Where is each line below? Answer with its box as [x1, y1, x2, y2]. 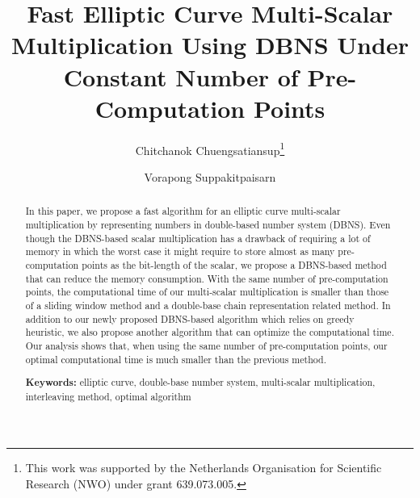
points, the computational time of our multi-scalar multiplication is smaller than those [25, 285, 389, 299]
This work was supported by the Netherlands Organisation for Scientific [25, 459, 382, 476]
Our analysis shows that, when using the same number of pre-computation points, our [25, 338, 388, 352]
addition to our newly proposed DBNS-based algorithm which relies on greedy [25, 312, 355, 325]
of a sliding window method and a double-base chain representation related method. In [25, 298, 391, 312]
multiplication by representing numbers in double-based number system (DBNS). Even [25, 217, 391, 231]
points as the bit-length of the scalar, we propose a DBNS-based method [82, 257, 387, 271]
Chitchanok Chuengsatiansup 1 [135, 139, 285, 158]
